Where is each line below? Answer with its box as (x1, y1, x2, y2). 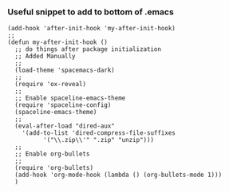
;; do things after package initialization (14, 45, 161, 53)
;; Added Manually (14, 53, 77, 61)
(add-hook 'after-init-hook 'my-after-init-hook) (7, 25, 176, 33)
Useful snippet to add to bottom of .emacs (7, 6, 175, 18)
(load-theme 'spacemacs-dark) (14, 66, 115, 74)
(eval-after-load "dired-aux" (14, 122, 115, 130)
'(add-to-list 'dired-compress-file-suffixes (22, 129, 176, 137)
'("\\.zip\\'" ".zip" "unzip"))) (42, 136, 155, 144)
